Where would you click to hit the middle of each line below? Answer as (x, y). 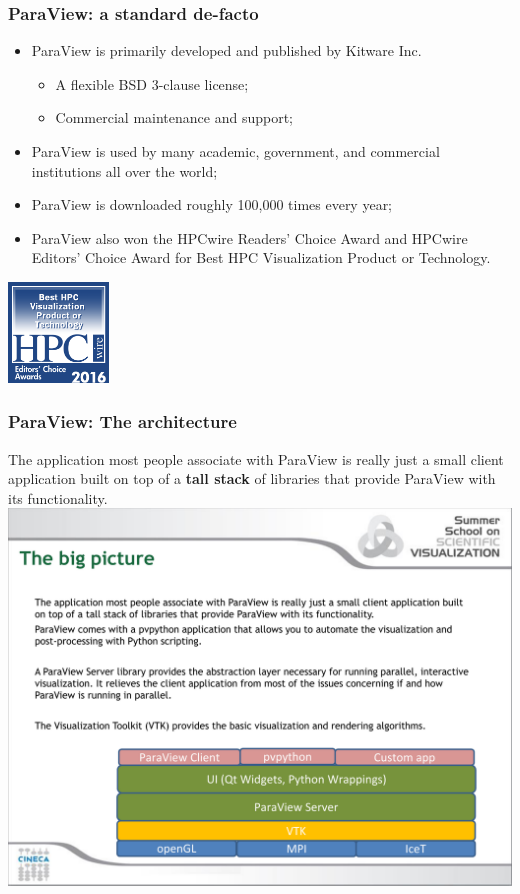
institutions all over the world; (124, 170)
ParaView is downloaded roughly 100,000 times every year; (212, 204)
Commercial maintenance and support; (174, 117)
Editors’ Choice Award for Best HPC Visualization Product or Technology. (261, 257)
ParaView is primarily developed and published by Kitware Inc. (226, 50)
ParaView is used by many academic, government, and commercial (235, 151)
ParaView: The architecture (122, 421)
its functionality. (58, 497)
